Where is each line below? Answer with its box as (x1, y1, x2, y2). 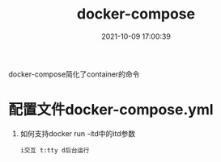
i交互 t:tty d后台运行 (19, 146, 90, 154)
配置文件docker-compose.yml (8, 101, 214, 119)
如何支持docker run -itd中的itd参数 (19, 128, 136, 138)
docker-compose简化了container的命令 (8, 69, 140, 79)
